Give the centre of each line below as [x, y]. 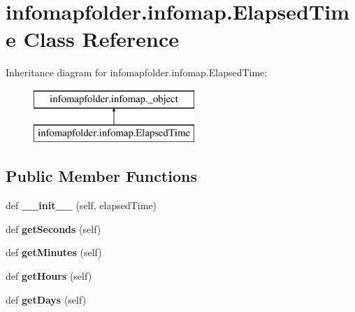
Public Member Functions [101, 176]
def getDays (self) [46, 299]
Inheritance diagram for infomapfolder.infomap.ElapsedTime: [137, 72]
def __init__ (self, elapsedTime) [81, 205]
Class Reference [101, 39]
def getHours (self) [49, 276]
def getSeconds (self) [53, 228]
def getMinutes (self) [54, 252]
